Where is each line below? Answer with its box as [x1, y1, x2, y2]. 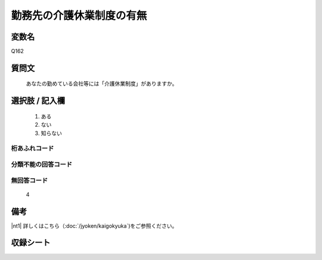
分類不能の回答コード [11, 160, 73, 169]
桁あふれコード [11, 144, 54, 152]
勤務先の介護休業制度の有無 [11, 9, 147, 22]
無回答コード [11, 176, 48, 185]
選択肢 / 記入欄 [11, 96, 66, 106]
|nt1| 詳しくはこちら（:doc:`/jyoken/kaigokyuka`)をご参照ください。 [11, 222, 178, 230]
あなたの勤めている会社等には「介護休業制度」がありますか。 [26, 80, 178, 87]
